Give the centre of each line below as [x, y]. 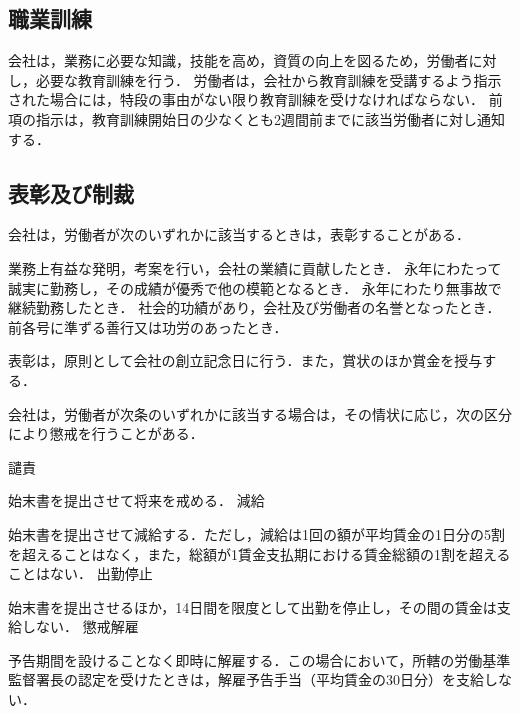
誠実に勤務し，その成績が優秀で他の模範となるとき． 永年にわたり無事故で [255, 287]
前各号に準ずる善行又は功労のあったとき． [148, 326]
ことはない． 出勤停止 [80, 573]
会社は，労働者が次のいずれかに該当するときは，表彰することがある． [239, 234]
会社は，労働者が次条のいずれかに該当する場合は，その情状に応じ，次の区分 [260, 413]
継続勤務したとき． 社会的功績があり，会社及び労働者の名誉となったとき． [254, 307]
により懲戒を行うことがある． [106, 433]
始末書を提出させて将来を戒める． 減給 [136, 500]
